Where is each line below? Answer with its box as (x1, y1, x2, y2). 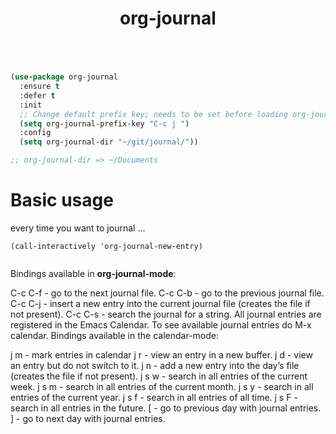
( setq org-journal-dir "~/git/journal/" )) (19, 137, 199, 147)
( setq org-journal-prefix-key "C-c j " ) (19, 118, 190, 129)
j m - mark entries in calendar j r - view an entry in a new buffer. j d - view (10, 349, 313, 361)
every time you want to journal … (10, 222, 146, 234)
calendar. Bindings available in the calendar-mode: (10, 330, 220, 341)
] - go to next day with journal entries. (10, 413, 166, 424)
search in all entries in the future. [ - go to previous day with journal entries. (10, 402, 322, 414)
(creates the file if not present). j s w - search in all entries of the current (10, 370, 308, 382)
